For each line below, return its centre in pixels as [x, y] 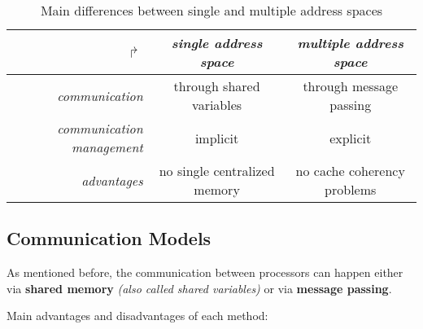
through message [351, 86]
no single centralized [217, 171]
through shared [217, 86]
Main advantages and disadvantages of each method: [137, 316]
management [107, 147]
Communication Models [109, 238]
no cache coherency [350, 171]
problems [351, 189]
